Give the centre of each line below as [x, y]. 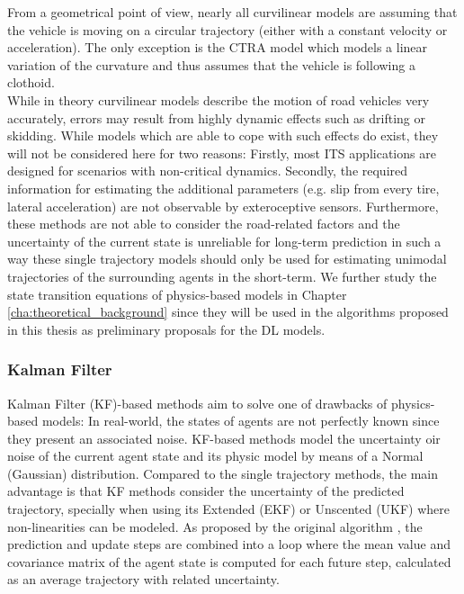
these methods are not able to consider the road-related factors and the [204, 224]
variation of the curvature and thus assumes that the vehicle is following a [211, 64]
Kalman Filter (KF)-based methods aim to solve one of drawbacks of [197, 403]
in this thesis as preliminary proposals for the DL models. [166, 329]
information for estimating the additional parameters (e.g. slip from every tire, [223, 188]
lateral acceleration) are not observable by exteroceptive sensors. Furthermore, [223, 206]
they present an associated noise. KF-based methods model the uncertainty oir [224, 438]
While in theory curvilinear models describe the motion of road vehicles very [219, 99]
